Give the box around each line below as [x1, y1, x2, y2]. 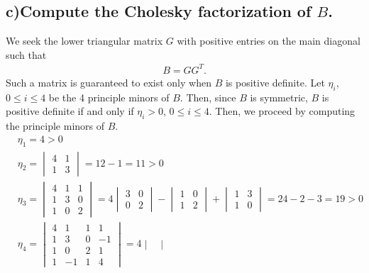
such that [6, 47, 47, 62]
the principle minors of [6, 118, 105, 133]
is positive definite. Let [225, 74, 325, 89]
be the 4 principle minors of [48, 89, 170, 104]
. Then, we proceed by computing [209, 104, 356, 118]
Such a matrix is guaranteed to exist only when [6, 74, 211, 89]
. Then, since [180, 89, 236, 104]
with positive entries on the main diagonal [177, 33, 360, 48]
